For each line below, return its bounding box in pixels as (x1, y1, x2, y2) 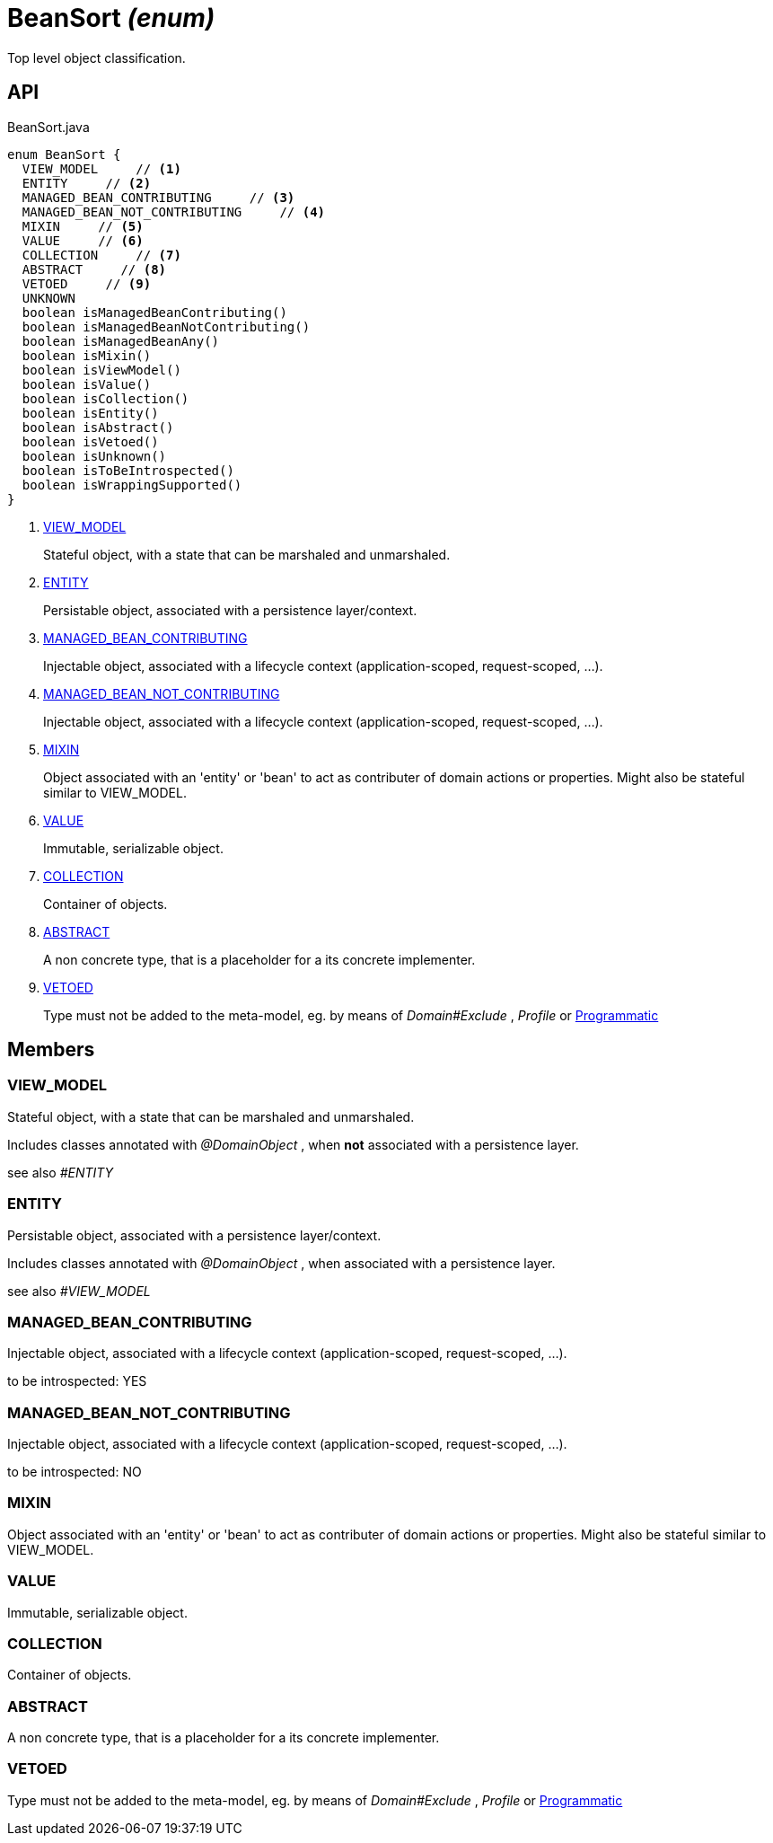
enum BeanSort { (7, 146, 121, 162)
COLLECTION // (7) (22, 247, 181, 262)
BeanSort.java (7, 119, 90, 135)
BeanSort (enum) (7, 3, 215, 33)
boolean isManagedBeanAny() (22, 333, 220, 348)
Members (7, 1038, 95, 1062)
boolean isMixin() (22, 348, 152, 363)
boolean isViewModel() (22, 362, 181, 377)
